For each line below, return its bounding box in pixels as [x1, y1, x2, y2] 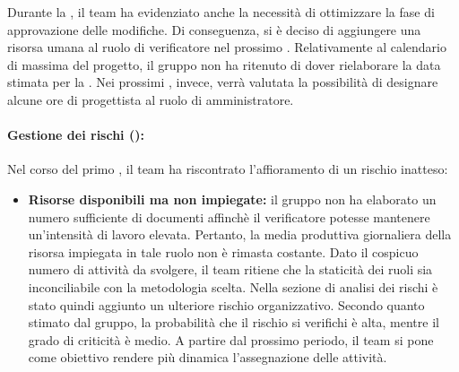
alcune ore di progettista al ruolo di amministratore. [7, 90, 294, 108]
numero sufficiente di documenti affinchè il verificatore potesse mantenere [28, 207, 430, 226]
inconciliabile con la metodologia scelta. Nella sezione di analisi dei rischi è [28, 277, 438, 296]
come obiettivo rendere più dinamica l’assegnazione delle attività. [28, 348, 387, 367]
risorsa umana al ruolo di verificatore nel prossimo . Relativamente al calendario [7, 38, 446, 56]
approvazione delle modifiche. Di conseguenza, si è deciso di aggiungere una [7, 20, 421, 39]
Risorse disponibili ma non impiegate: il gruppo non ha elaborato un [28, 189, 437, 208]
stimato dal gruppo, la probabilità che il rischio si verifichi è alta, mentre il [28, 313, 439, 332]
